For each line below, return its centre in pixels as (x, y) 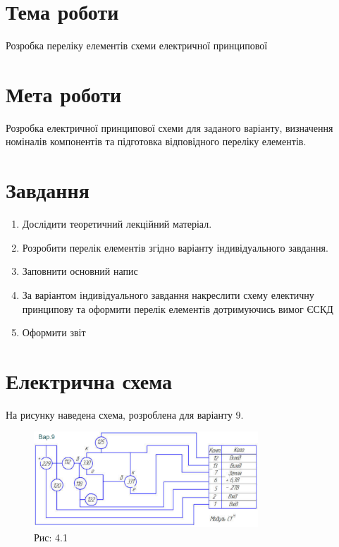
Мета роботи (64, 93)
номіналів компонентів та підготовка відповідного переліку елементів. (156, 141)
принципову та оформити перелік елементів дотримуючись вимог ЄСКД (178, 308)
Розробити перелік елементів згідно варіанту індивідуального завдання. (175, 247)
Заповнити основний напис (80, 271)
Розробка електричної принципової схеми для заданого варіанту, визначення (169, 127)
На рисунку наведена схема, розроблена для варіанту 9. (125, 414)
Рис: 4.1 (51, 537)
